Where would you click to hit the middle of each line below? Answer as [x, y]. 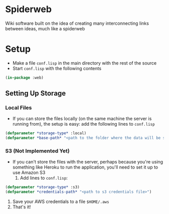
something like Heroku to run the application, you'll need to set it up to [85, 167]
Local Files [19, 108]
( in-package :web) [24, 77]
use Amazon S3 [29, 173]
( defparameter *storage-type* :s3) [43, 187]
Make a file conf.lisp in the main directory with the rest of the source [84, 63]
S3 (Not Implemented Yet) [37, 151]
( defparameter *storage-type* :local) [46, 133]
